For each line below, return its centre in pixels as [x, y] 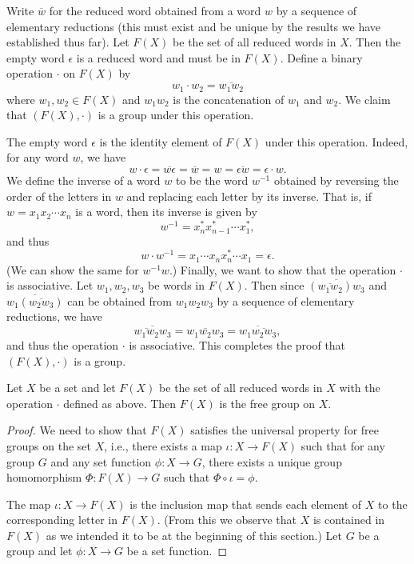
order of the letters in [59, 196]
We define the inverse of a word [84, 180]
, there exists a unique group [272, 461]
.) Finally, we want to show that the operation [283, 269]
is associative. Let [50, 285]
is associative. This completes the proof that [237, 344]
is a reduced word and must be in [158, 57]
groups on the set [49, 445]
